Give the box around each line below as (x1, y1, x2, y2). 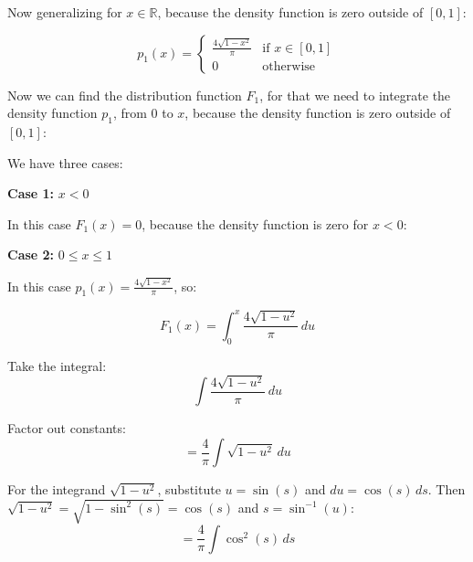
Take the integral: (7, 355, 107, 375)
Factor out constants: (7, 419, 126, 438)
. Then (427, 480, 466, 498)
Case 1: (7, 184, 55, 203)
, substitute (157, 480, 221, 498)
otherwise (262, 60, 316, 74)
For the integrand (7, 480, 106, 498)
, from (112, 103, 147, 122)
